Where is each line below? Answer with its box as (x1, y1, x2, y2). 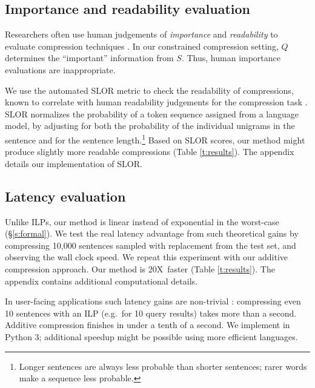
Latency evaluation (5, 186, 126, 205)
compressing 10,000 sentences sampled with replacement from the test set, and (5, 238, 296, 251)
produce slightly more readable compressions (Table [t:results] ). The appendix (5, 145, 294, 158)
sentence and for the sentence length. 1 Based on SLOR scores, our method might (5, 131, 305, 146)
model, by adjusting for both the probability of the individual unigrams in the (5, 119, 295, 132)
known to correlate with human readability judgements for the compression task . (5, 96, 308, 108)
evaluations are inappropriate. (5, 63, 116, 76)
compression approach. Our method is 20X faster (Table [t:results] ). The (5, 262, 275, 275)
